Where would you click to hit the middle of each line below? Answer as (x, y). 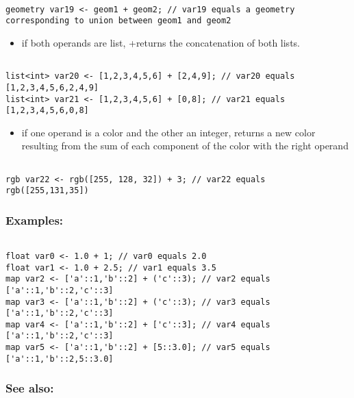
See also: (30, 388)
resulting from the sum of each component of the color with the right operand (185, 146)
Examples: (35, 220)
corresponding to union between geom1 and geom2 (118, 21)
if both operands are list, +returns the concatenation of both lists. (161, 42)
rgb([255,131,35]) (47, 191)
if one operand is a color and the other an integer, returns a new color (168, 132)
